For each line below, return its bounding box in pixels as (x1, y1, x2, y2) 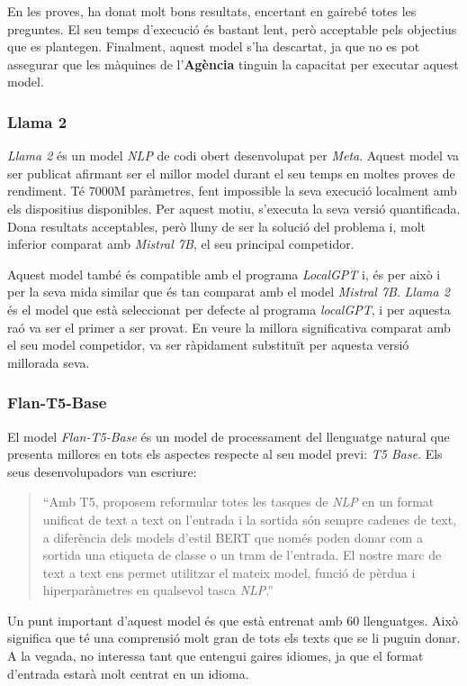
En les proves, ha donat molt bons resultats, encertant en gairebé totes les (7, 2, 417, 20)
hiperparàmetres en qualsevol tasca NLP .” (42, 581, 274, 599)
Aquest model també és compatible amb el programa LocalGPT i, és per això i (7, 264, 441, 283)
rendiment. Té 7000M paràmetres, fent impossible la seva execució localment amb (7, 181, 457, 200)
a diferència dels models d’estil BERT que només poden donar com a (42, 527, 423, 546)
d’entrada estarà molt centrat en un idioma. (7, 663, 249, 682)
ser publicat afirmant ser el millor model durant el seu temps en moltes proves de (7, 163, 455, 182)
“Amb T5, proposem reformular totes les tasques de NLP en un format (42, 492, 435, 511)
